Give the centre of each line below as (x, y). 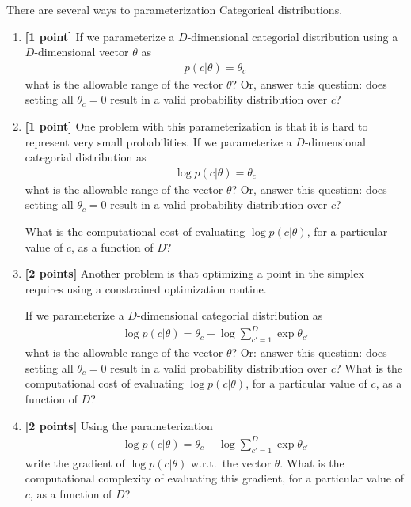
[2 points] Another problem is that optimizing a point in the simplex (194, 273)
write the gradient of (75, 462)
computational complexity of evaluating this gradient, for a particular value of (215, 478)
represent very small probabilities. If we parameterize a (158, 141)
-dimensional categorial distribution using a (293, 36)
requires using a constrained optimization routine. (146, 288)
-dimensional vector (82, 52)
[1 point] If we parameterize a (100, 36)
